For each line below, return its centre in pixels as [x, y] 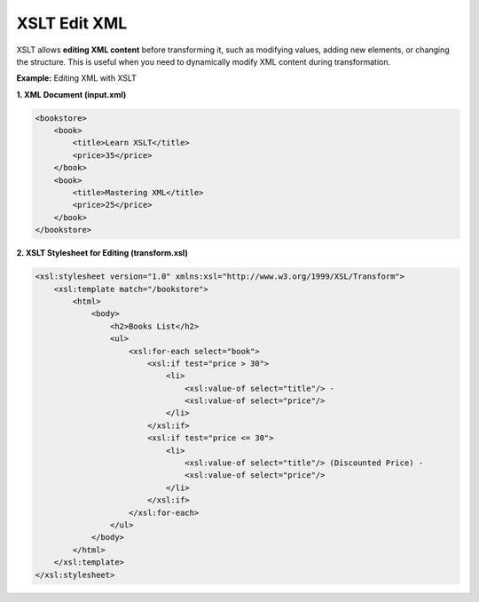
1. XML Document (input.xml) [71, 94]
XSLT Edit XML [72, 23]
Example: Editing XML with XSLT [76, 78]
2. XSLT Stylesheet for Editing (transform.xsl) [102, 253]
